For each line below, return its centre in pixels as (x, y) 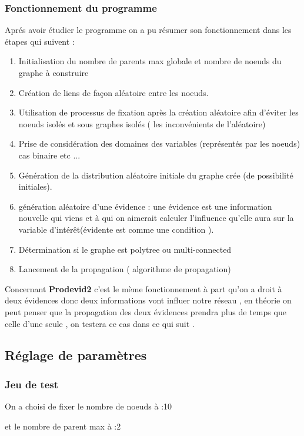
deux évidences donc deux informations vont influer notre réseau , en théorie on (148, 300)
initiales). (35, 186)
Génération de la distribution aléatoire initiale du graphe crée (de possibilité (156, 175)
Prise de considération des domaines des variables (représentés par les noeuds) (159, 143)
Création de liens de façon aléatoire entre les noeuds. (113, 92)
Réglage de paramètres (76, 355)
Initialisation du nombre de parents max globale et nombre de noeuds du (150, 61)
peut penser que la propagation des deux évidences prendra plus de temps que (146, 311)
